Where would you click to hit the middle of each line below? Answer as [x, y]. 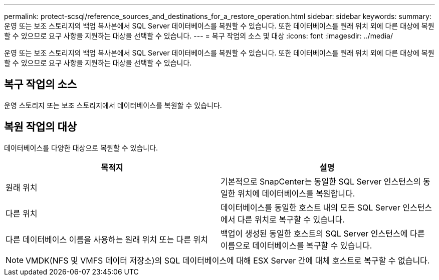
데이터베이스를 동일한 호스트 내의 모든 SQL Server [310, 207]
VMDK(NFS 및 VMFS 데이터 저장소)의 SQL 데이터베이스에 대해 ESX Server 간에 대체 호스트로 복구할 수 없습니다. [228, 260]
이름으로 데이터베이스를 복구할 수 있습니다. [296, 245]
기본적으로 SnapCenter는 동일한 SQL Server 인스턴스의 [321, 181]
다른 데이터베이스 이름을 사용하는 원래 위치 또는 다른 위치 [107, 239]
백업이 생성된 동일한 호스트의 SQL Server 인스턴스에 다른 [323, 233]
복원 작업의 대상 [41, 127]
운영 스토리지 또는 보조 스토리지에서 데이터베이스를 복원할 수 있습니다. [113, 105]
